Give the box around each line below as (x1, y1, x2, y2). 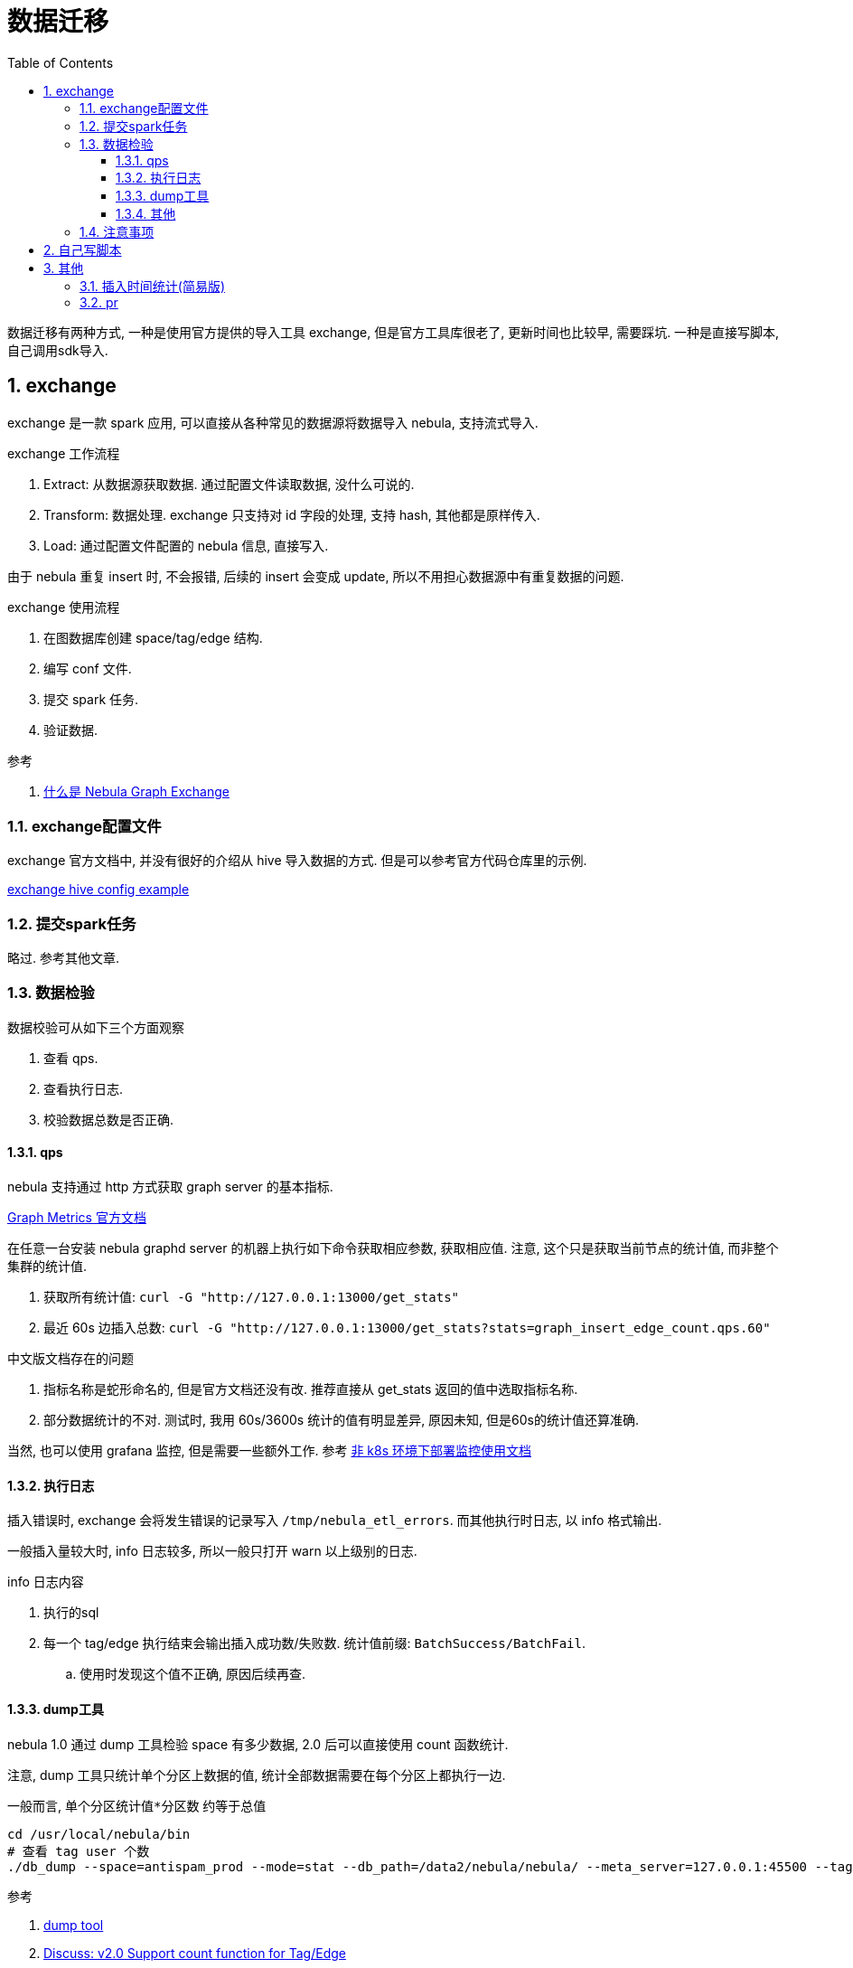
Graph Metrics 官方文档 (7, 1210, 146, 1226)
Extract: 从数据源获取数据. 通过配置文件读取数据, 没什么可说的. (43, 476, 415, 492)
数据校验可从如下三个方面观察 (7, 1019, 184, 1035)
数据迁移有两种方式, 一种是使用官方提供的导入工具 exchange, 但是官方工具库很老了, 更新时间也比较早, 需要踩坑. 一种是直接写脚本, (7, 324, 780, 340)
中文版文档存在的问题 (7, 1351, 134, 1367)
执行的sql (43, 1605, 99, 1621)
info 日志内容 (7, 1574, 84, 1590)
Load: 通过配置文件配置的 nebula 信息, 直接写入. (43, 537, 329, 553)
